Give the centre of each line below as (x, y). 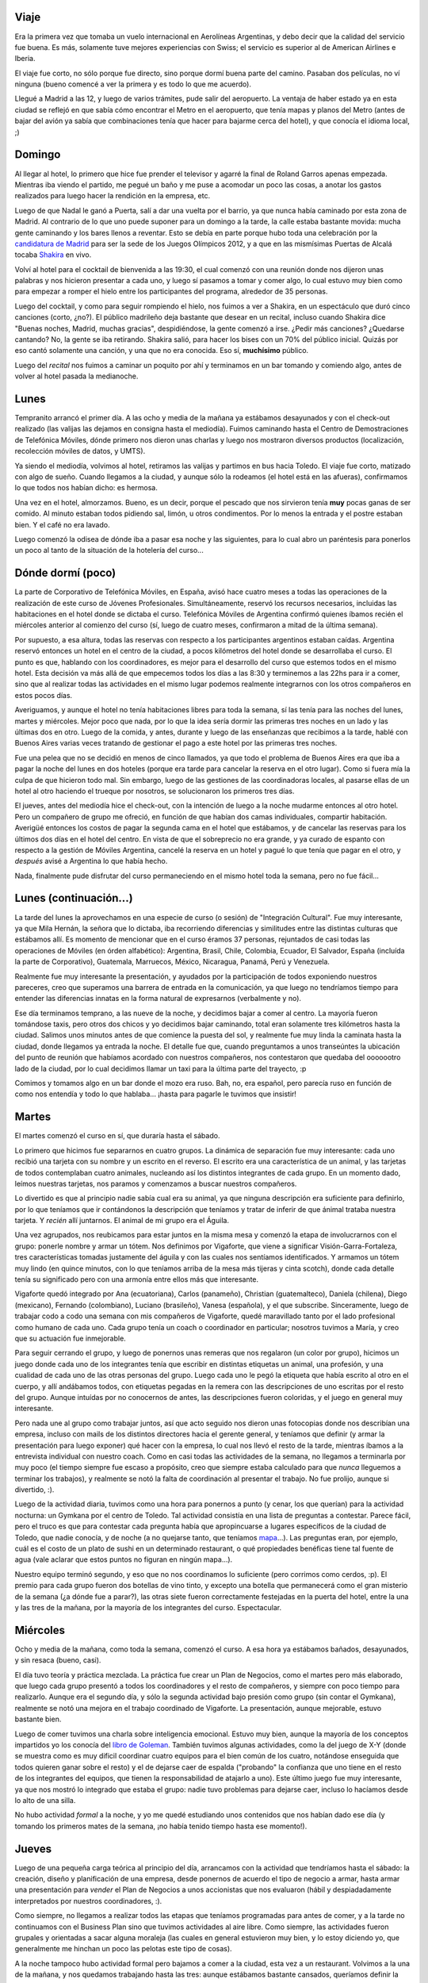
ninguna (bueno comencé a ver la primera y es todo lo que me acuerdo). (133, 84)
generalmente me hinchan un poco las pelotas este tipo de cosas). (124, 1949)
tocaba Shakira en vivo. (53, 255)
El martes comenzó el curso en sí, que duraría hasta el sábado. (117, 1136)
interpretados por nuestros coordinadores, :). (88, 1901)
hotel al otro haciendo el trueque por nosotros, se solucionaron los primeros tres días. (155, 791)
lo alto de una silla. (45, 1800)
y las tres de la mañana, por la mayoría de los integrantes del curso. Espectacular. (148, 1607)
